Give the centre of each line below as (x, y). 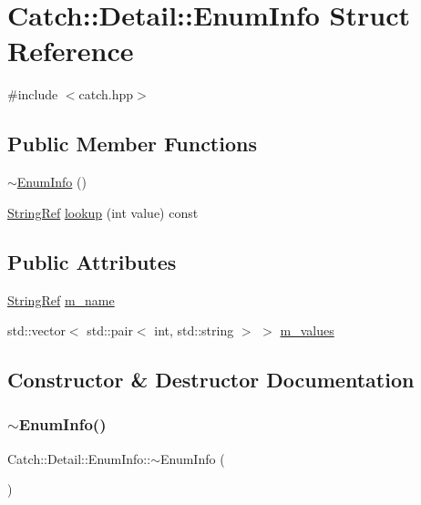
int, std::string (194, 330)
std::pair (110, 330)
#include (33, 94)
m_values (307, 330)
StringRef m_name (61, 299)
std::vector (36, 330)
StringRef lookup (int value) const (103, 212)
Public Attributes (92, 261)
